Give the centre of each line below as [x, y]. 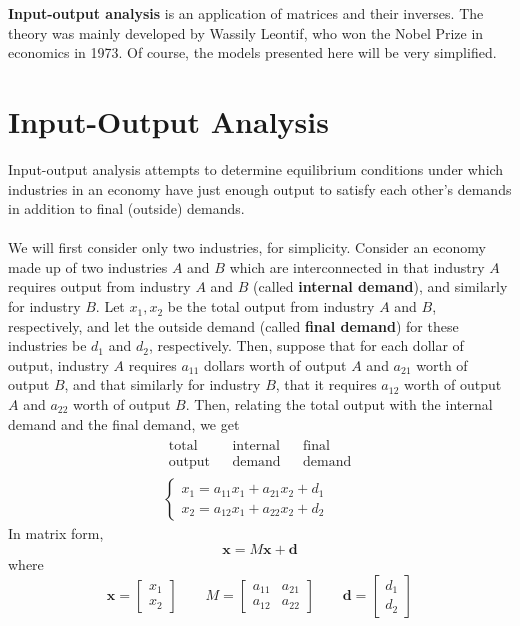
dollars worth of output [275, 364]
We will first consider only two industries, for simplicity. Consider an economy [247, 247]
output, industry [58, 364]
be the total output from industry [271, 306]
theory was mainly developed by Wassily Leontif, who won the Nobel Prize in [246, 32]
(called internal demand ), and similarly [380, 286]
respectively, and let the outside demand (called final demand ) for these [233, 325]
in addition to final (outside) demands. [126, 208]
